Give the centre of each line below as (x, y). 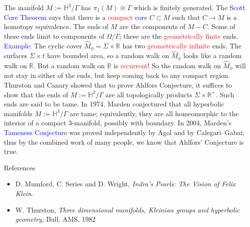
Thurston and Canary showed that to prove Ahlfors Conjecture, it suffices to (118, 84)
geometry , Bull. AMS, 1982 (55, 219)
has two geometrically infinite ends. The (182, 45)
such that (186, 17)
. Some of (221, 26)
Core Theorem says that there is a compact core (76, 17)
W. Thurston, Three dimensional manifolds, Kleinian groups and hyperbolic (128, 209)
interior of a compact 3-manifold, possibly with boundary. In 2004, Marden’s (118, 123)
